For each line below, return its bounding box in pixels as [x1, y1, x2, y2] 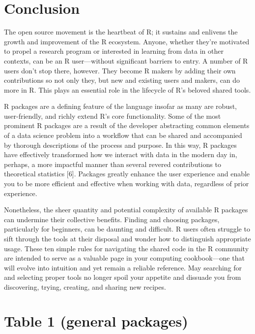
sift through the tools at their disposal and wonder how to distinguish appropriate [4, 234, 251, 243]
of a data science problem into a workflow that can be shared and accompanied [4, 130, 242, 140]
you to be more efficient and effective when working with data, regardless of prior [4, 178, 249, 189]
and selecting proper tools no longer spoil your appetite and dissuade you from [4, 272, 241, 282]
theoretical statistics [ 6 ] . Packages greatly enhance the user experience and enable [4, 168, 250, 179]
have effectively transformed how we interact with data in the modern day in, [4, 149, 237, 160]
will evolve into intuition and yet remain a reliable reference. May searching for [4, 262, 242, 272]
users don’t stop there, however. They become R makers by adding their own [4, 65, 236, 75]
